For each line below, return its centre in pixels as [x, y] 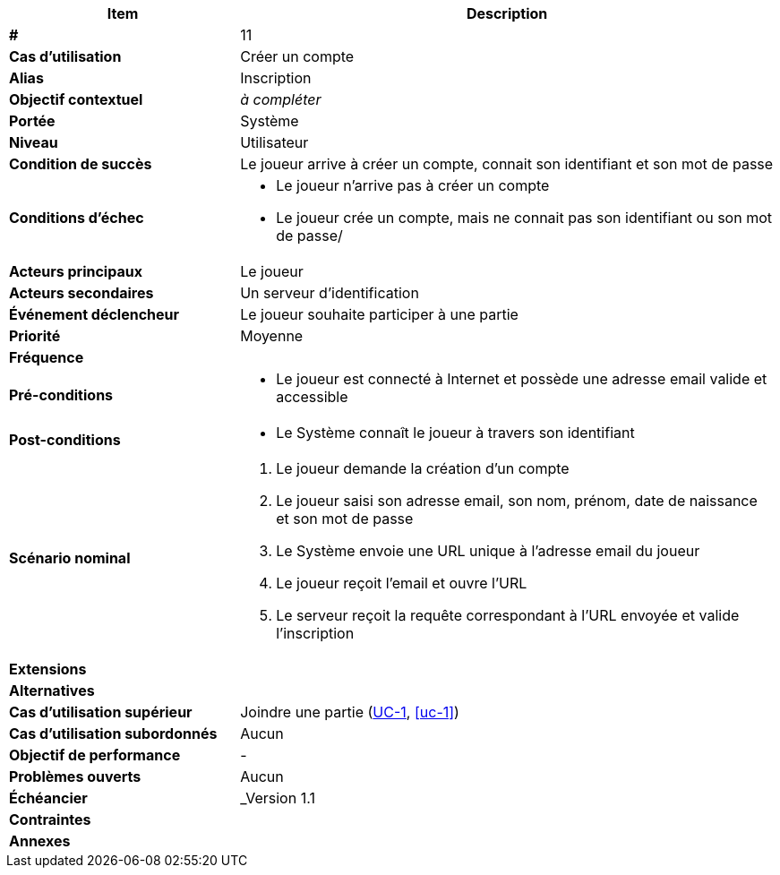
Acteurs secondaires [81, 293]
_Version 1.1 [278, 798]
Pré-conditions [61, 395]
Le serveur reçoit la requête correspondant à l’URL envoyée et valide [508, 615]
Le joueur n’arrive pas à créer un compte [413, 185]
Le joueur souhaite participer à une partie [379, 314]
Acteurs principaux [76, 271]
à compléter [281, 99]
